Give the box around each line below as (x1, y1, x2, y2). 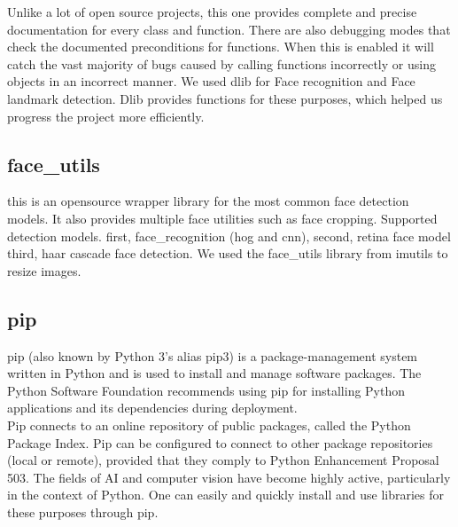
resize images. (7, 261, 82, 279)
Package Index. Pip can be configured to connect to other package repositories (7, 433, 433, 452)
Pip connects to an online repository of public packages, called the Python (7, 415, 411, 434)
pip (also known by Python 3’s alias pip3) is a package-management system (7, 346, 418, 365)
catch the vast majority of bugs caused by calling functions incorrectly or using (7, 54, 436, 73)
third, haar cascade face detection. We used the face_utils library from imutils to (7, 244, 448, 263)
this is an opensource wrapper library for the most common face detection (7, 192, 409, 210)
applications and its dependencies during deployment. (7, 398, 298, 417)
